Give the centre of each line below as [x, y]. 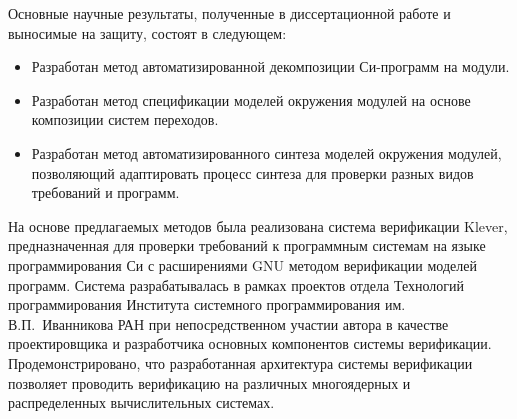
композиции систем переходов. [125, 119]
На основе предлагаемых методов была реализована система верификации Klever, [258, 225]
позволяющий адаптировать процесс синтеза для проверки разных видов [252, 172]
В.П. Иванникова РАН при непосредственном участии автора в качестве [228, 323]
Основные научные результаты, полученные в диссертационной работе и [229, 13]
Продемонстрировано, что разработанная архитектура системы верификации [240, 362]
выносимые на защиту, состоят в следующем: [147, 32]
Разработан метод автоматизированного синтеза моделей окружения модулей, [266, 152]
